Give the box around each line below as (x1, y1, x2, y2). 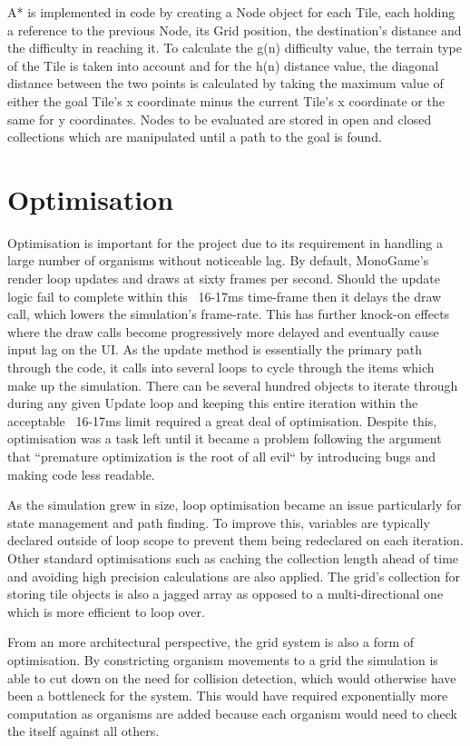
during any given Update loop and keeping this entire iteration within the (7, 393, 418, 413)
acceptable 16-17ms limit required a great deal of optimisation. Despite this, (7, 411, 437, 430)
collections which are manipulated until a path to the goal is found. (7, 127, 382, 146)
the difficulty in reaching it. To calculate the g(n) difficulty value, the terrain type (7, 38, 463, 57)
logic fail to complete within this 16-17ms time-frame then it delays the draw (7, 286, 442, 305)
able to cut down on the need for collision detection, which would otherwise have (7, 668, 456, 687)
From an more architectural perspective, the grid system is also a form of (7, 632, 415, 652)
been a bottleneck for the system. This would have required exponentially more (7, 686, 448, 705)
